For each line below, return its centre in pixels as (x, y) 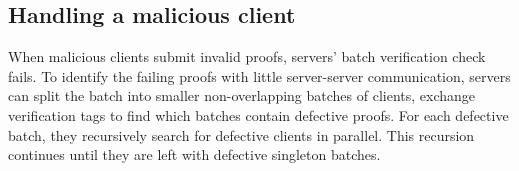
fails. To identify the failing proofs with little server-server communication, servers (259, 75)
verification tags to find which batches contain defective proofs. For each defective (258, 114)
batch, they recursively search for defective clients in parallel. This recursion (241, 134)
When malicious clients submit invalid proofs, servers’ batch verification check (247, 56)
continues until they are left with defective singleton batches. (194, 154)
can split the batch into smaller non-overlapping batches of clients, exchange (242, 95)
